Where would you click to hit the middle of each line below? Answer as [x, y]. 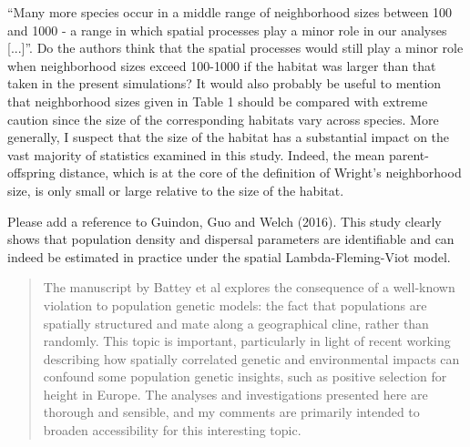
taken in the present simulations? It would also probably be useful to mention [225, 83]
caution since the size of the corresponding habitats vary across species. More [223, 119]
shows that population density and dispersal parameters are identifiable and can [231, 239]
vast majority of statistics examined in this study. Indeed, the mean [196, 154]
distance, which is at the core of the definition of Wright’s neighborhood [261, 173]
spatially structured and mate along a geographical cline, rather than [236, 323]
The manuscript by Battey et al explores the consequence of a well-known [249, 287]
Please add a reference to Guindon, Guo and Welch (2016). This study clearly [225, 221]
